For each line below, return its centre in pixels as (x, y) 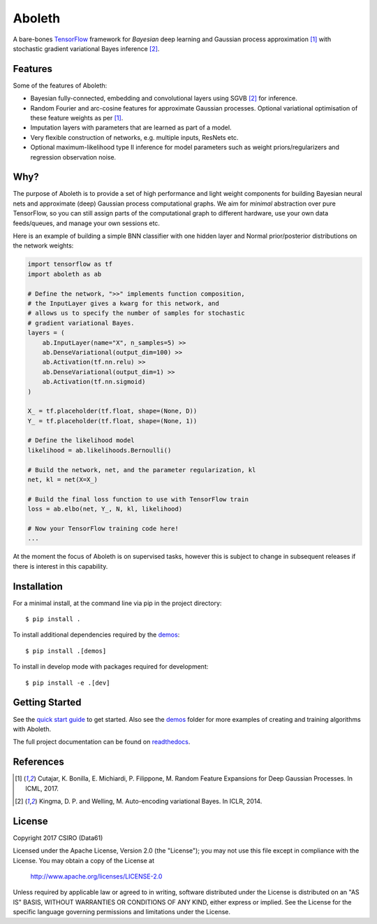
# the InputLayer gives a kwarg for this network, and (123, 303)
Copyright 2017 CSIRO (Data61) (58, 838)
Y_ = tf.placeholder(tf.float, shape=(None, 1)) (112, 421)
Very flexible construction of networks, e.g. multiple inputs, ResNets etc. (134, 137)
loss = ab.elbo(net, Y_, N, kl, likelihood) (105, 509)
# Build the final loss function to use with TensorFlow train (138, 499)
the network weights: (43, 246)
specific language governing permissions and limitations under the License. (121, 912)
